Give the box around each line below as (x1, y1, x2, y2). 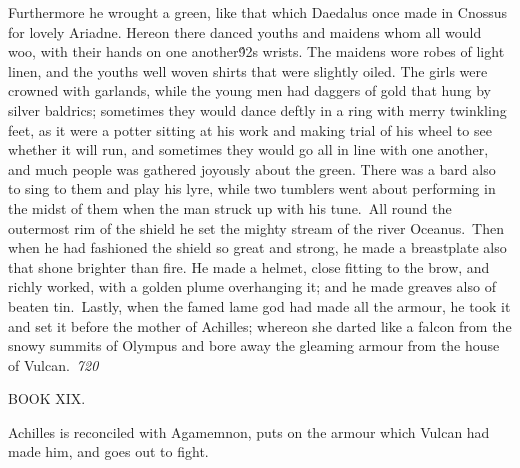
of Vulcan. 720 (8, 354, 99, 375)
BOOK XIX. (8, 388, 86, 409)
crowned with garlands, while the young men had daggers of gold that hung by (8, 80, 491, 101)
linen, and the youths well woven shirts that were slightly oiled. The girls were (8, 60, 488, 81)
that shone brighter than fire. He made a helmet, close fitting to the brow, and (8, 256, 490, 277)
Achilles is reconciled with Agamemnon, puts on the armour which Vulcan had (8, 421, 490, 442)
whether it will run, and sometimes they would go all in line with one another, (8, 139, 489, 160)
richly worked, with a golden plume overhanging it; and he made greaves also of (8, 276, 496, 297)
